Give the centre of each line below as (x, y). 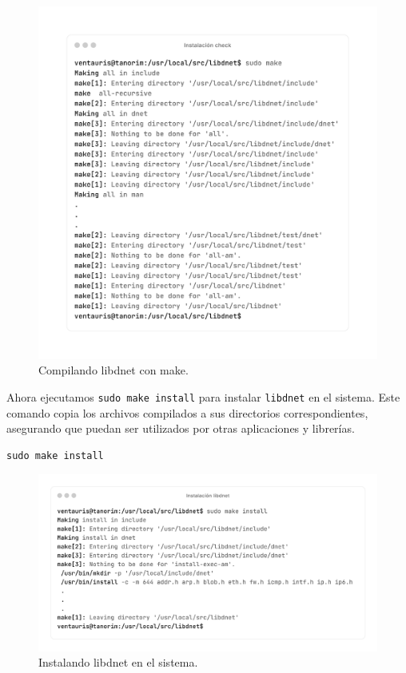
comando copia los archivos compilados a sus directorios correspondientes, (187, 412)
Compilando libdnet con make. (113, 370)
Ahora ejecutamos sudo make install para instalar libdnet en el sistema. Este (203, 396)
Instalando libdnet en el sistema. (118, 662)
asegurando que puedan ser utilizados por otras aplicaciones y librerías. (181, 428)
